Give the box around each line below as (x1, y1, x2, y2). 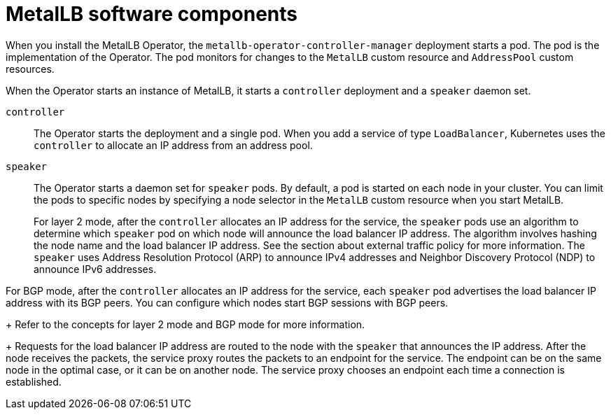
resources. (6, 62, 55, 75)
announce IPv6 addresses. (34, 262, 157, 275)
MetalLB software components (6, 2, 298, 26)
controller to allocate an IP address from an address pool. (34, 139, 313, 151)
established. (6, 375, 62, 388)
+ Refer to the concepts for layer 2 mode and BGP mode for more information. (6, 318, 365, 330)
